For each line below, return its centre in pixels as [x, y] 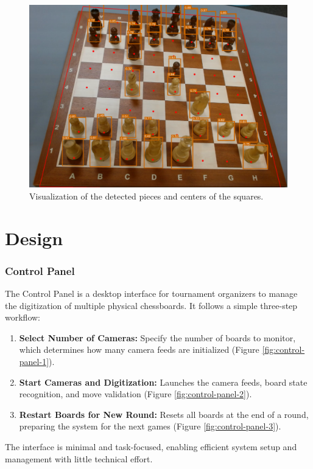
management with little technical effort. [79, 458]
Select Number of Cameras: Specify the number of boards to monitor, [157, 337]
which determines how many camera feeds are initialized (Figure [139, 349]
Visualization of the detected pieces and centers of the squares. [146, 196]
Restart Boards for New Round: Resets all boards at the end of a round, [164, 414]
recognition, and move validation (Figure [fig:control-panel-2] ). [135, 394]
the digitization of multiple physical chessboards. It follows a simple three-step [151, 305]
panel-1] [34, 361]
